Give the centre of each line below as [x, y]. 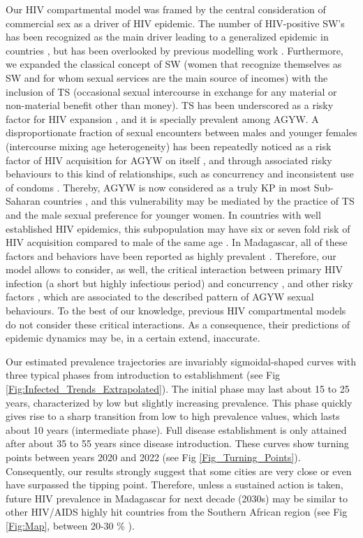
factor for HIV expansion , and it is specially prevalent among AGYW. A [162, 118]
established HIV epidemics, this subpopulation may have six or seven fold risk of [178, 228]
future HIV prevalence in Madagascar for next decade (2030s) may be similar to [177, 498]
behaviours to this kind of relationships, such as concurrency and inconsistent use [180, 174]
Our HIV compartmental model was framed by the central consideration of [166, 9]
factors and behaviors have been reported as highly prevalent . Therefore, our [171, 255]
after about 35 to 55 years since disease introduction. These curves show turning [177, 443]
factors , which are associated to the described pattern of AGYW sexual [160, 297]
